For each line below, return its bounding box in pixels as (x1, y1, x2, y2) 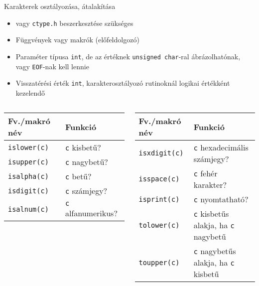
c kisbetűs (193, 208, 229, 220)
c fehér (193, 167, 218, 179)
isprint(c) (138, 195, 180, 203)
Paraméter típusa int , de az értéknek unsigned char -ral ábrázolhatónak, (15, 51, 241, 61)
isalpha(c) (8, 172, 49, 180)
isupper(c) (8, 157, 49, 166)
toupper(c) (138, 258, 180, 267)
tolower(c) (138, 221, 180, 229)
